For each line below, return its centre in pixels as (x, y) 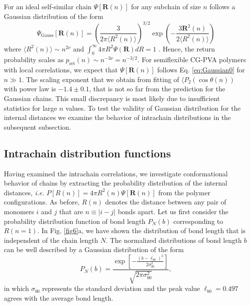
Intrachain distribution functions (87, 153)
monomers (19, 212)
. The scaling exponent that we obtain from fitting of (101, 79)
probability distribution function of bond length (75, 221)
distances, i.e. (24, 192)
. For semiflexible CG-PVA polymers (192, 59)
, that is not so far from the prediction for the (157, 89)
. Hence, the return (187, 48)
